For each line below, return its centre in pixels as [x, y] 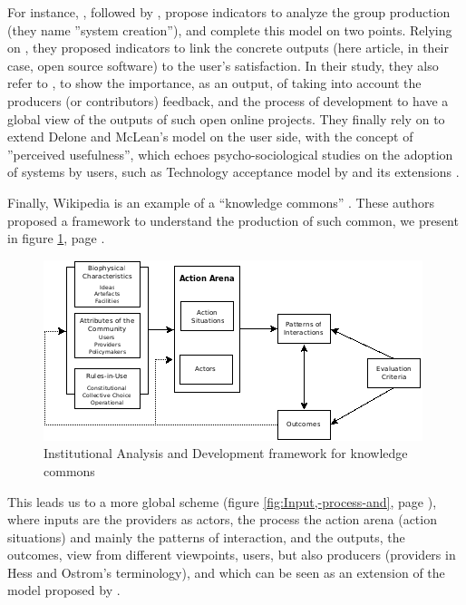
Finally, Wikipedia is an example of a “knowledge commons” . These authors [221, 202]
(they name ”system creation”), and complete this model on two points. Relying [230, 29]
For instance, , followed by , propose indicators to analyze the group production [229, 12]
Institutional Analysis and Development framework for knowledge [226, 453]
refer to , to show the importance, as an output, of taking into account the [214, 83]
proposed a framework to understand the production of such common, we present [233, 220]
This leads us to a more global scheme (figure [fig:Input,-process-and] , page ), [222, 501]
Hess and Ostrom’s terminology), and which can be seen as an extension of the [226, 572]
